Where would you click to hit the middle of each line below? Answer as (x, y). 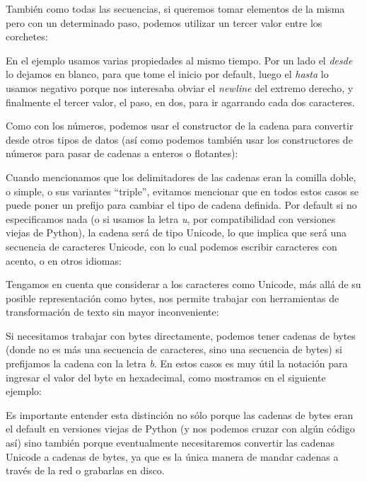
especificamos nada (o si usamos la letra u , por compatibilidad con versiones (171, 218)
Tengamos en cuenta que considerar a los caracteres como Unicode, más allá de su (183, 284)
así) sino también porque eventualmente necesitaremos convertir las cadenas (170, 443)
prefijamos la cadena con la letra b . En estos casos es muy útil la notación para (177, 363)
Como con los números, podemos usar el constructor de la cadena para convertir (180, 126)
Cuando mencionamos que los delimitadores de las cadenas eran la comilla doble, (181, 177)
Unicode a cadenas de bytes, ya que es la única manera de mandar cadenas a (172, 456)
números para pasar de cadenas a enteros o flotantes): (122, 153)
